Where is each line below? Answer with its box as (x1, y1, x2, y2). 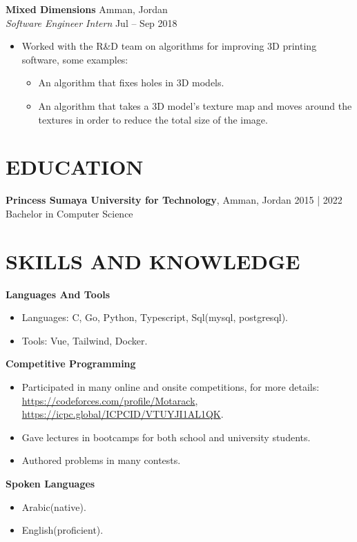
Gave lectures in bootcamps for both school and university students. (21, 429, 311, 444)
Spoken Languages (6, 476, 95, 490)
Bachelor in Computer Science (6, 206, 133, 220)
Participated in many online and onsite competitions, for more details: (21, 379, 320, 394)
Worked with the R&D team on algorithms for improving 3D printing (21, 39, 317, 53)
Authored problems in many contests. (21, 453, 181, 467)
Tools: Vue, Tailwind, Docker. (21, 333, 148, 347)
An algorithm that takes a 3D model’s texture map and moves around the (38, 98, 352, 113)
